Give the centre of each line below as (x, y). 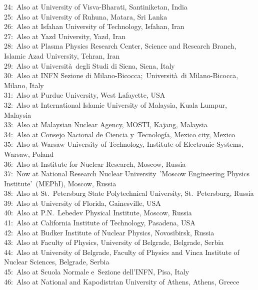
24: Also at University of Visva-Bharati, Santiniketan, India (96, 7)
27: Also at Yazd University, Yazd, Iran (65, 36)
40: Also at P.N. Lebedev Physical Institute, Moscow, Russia (98, 213)
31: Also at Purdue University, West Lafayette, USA (85, 95)
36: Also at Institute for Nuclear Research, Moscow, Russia (95, 164)
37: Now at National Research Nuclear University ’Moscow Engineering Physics (127, 174)
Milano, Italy (24, 85)
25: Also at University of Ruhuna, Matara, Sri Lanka (86, 16)
